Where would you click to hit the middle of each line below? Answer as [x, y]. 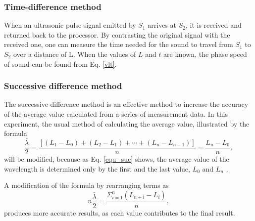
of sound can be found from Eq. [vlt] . [60, 64]
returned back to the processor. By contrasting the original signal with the [117, 34]
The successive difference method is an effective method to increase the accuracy [126, 104]
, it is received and [213, 25]
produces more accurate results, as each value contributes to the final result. [120, 212]
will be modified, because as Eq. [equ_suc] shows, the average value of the [117, 159]
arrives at [162, 25]
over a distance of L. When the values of [75, 54]
